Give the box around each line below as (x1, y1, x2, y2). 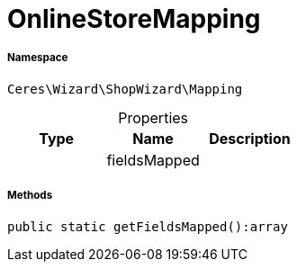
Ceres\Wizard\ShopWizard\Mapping (7, 81, 243, 96)
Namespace (7, 51, 68, 65)
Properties (118, 108, 189, 127)
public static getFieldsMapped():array (7, 219, 288, 234)
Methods (7, 189, 53, 202)
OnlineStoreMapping (7, 4, 261, 34)
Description (209, 129, 291, 148)
